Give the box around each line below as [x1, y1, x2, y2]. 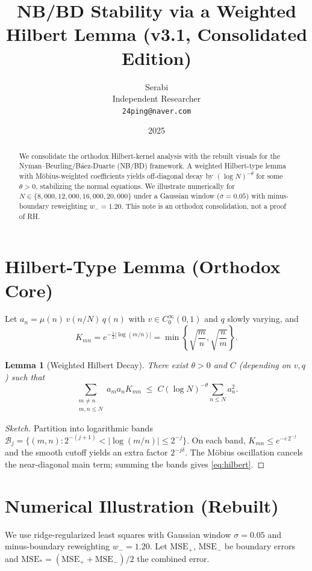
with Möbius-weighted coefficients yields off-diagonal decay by [19, 171, 214, 181]
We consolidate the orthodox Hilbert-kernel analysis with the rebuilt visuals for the [19, 150, 281, 161]
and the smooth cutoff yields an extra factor [5, 446, 168, 458]
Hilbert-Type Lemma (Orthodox [5, 254, 281, 279]
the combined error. [137, 552, 210, 564]
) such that [5, 370, 45, 383]
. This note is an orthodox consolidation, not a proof [121, 201, 287, 211]
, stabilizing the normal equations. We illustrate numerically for [36, 181, 235, 191]
